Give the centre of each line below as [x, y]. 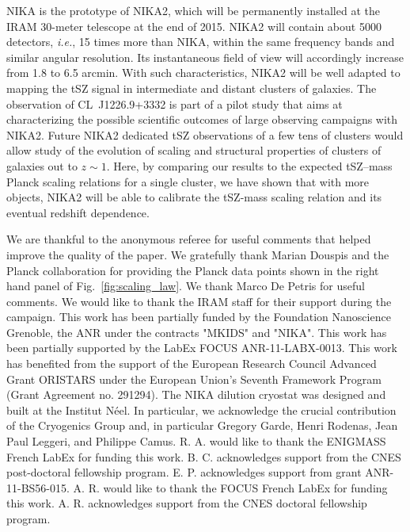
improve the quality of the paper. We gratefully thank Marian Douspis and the [198, 254]
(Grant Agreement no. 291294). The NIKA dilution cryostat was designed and [196, 394]
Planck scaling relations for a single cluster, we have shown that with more [188, 181]
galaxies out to [42, 165]
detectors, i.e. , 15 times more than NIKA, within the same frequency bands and [201, 42]
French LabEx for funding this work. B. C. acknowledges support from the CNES [204, 456]
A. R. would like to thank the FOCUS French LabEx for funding [230, 487]
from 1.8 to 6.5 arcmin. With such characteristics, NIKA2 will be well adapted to [203, 73]
